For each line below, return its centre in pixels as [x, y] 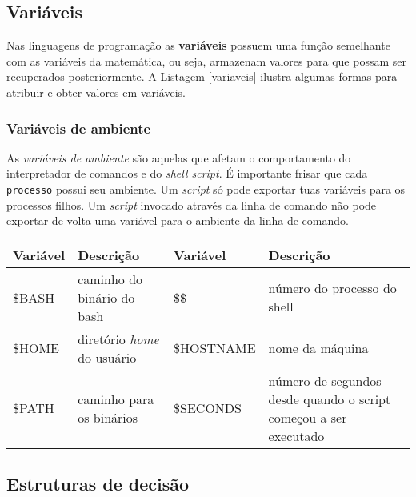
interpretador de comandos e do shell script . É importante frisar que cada [187, 173]
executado [296, 435]
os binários [108, 417]
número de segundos [325, 380]
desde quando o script [330, 399]
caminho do [110, 279]
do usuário [107, 357]
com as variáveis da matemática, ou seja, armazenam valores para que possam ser [206, 60]
